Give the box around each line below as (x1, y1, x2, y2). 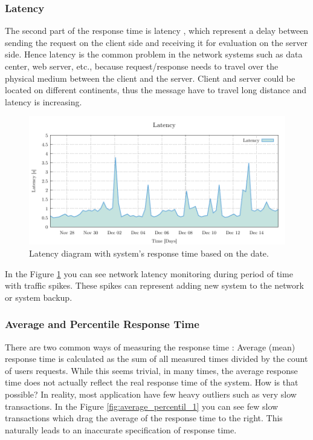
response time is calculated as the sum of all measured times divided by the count (5, 352, 308, 365)
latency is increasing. (5, 95, 82, 108)
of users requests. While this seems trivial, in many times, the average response (5, 364, 298, 376)
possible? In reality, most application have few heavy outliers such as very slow (5, 387, 297, 400)
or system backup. (5, 291, 73, 303)
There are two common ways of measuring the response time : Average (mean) (5, 340, 295, 353)
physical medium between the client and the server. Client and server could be (5, 71, 295, 84)
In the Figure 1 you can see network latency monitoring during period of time (5, 267, 293, 280)
